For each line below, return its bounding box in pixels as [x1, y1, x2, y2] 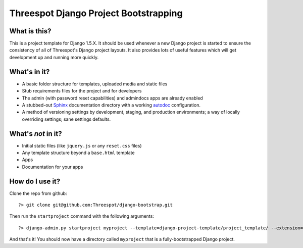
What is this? [9, 27, 52, 35]
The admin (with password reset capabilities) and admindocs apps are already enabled [22, 95, 203, 101]
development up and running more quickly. [9, 54, 98, 60]
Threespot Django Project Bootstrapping [9, 8, 183, 19]
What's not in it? [9, 129, 62, 138]
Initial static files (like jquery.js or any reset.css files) [22, 142, 142, 148]
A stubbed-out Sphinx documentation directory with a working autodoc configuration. [22, 102, 200, 108]
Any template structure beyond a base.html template [22, 150, 135, 156]
